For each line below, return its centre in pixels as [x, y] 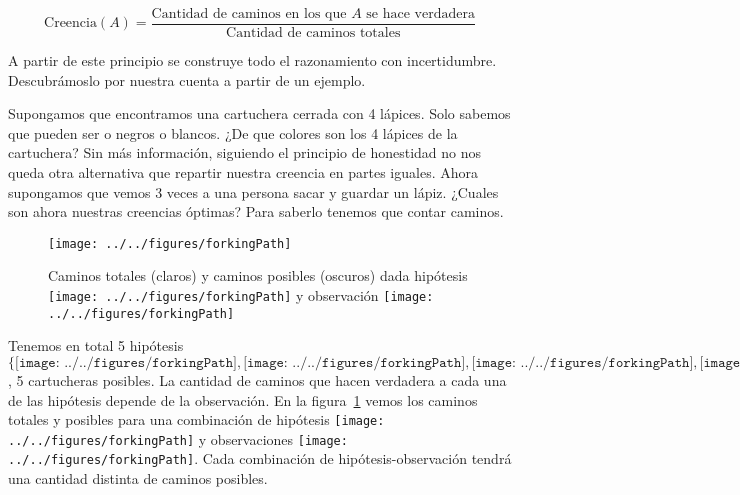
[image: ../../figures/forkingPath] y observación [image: [241, 295]
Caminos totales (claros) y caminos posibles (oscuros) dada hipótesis [258, 275]
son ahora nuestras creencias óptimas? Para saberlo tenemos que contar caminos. [256, 211]
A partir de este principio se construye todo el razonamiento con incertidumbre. [252, 60]
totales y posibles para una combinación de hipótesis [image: [196, 419]
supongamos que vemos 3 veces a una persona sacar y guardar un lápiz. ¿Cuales [253, 191]
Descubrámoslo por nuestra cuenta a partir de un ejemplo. [187, 79]
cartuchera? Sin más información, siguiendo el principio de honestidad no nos [245, 152]
